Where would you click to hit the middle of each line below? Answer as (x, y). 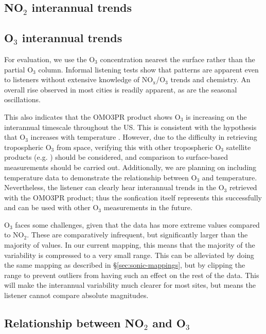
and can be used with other (47, 207)
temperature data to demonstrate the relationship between (96, 177)
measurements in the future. (148, 207)
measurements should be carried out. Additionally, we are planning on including (130, 167)
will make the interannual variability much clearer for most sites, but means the (130, 285)
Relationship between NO (74, 323)
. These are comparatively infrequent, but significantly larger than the (137, 235)
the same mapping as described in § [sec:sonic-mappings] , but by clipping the (125, 265)
